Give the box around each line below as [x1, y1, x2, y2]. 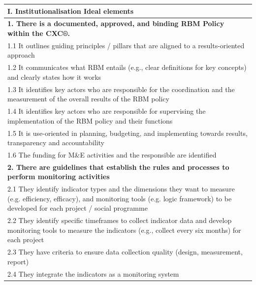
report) [7, 256, 29, 266]
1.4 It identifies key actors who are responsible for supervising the [7, 106, 206, 116]
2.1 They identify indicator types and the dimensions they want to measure [7, 184, 235, 194]
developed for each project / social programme [7, 203, 148, 213]
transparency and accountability [7, 137, 104, 148]
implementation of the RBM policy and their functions [7, 115, 173, 126]
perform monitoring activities [7, 171, 110, 182]
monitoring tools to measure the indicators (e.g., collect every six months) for [7, 224, 241, 235]
